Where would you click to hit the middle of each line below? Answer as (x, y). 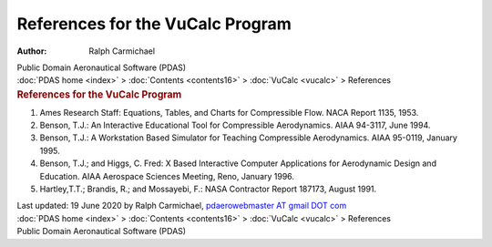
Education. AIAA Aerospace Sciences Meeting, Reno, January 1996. (167, 176)
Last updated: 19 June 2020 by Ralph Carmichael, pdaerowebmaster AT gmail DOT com (182, 206)
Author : (32, 51)
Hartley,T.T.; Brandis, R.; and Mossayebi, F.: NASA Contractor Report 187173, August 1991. (208, 189)
